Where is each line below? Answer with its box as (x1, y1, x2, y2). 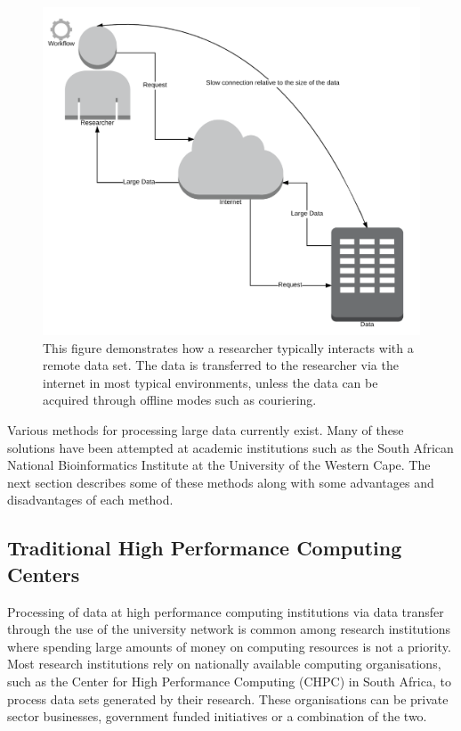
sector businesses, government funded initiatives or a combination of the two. (7, 707, 427, 726)
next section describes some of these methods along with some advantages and (7, 472, 434, 491)
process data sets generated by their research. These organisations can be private (7, 689, 449, 708)
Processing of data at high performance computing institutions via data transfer (7, 602, 444, 620)
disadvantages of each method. (7, 490, 174, 509)
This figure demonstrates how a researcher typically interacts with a (43, 338, 414, 357)
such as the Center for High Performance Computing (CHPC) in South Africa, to (7, 672, 451, 690)
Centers (7, 560, 80, 587)
